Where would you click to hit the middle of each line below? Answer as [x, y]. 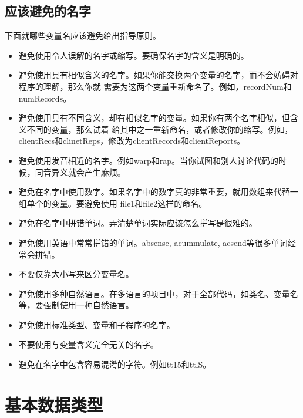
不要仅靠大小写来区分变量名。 [76, 274]
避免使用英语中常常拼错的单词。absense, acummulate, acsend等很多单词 [153, 242]
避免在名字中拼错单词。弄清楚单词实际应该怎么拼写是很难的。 [138, 223]
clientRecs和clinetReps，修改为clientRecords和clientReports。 [132, 141]
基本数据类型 [54, 404]
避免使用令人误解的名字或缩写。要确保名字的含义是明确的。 [134, 55]
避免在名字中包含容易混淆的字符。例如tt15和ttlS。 [115, 364]
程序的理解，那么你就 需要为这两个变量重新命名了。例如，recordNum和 [155, 86]
